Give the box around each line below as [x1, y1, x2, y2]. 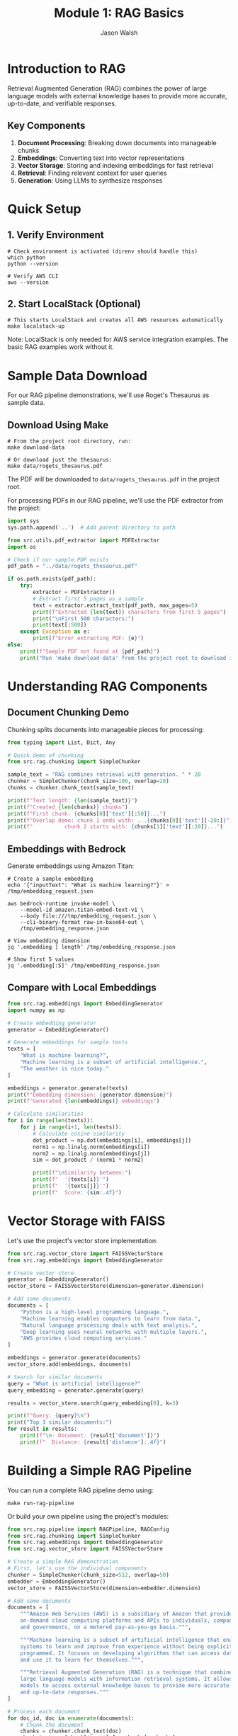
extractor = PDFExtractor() [33, 589, 115, 596]
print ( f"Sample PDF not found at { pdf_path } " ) [20, 648, 160, 655]
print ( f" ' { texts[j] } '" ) [33, 1182, 110, 1190]
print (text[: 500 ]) [33, 622, 87, 629]
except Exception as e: [20, 628, 91, 635]
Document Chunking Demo [7, 707, 130, 719]
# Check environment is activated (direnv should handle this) [7, 248, 198, 255]
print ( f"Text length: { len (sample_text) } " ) [7, 796, 138, 804]
